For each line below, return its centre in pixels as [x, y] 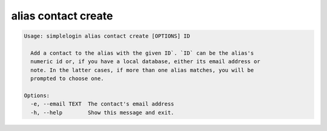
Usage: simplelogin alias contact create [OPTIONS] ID [107, 36]
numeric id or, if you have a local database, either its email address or [145, 62]
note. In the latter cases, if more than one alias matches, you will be [142, 70]
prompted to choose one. [67, 79]
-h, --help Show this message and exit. [102, 113]
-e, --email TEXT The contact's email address [102, 104]
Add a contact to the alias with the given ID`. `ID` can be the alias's [142, 53]
